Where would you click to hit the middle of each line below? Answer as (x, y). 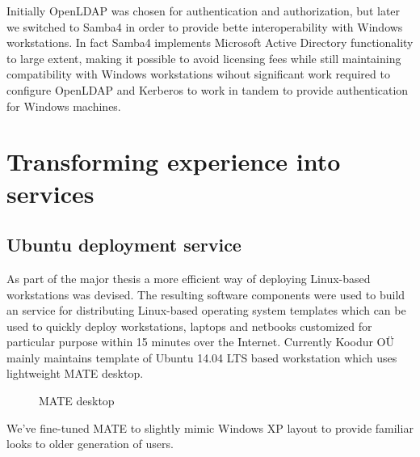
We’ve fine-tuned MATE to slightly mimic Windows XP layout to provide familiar (210, 427)
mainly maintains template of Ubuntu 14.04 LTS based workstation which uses (202, 357)
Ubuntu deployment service (124, 245)
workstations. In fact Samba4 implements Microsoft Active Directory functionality (210, 42)
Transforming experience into (174, 161)
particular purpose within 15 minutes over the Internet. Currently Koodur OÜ (201, 342)
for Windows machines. (64, 106)
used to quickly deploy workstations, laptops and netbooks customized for (189, 326)
